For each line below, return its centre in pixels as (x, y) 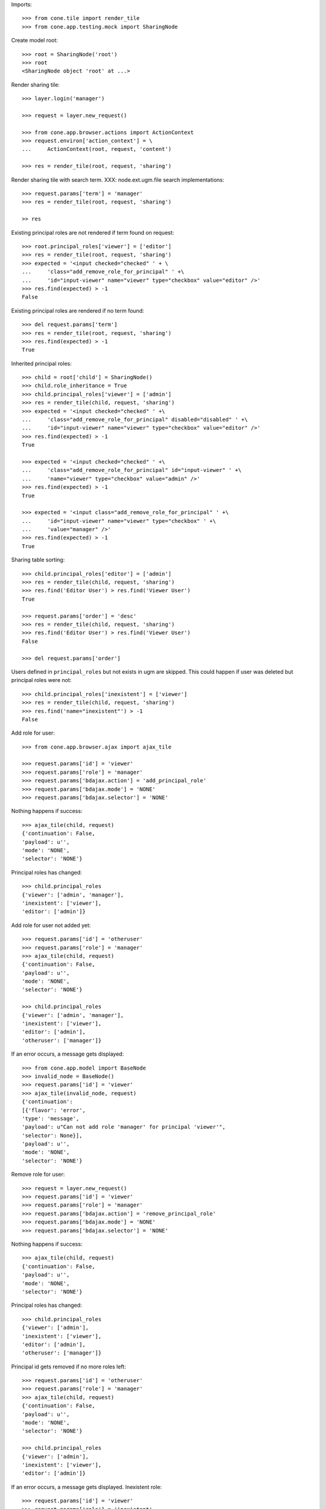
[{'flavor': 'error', (54, 1110)
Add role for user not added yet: (51, 925)
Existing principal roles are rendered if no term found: (78, 310)
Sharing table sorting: (38, 560)
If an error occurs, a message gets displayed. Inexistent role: (87, 1487)
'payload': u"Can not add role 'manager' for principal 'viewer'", (124, 1127)
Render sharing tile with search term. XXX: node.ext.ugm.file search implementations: (118, 180)
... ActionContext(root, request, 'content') (97, 149)
